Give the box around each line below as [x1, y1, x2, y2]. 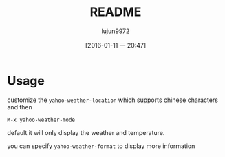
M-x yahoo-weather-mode [7, 116, 76, 123]
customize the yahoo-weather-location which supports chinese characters [7, 96, 219, 104]
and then [7, 103, 32, 111]
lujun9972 [101, 27, 130, 35]
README [89, 4, 142, 20]
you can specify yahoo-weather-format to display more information [7, 142, 195, 150]
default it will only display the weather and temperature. [7, 128, 165, 136]
